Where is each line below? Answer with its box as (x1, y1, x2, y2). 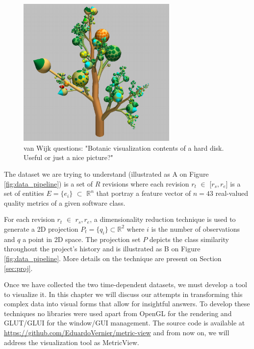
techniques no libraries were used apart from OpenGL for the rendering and (4, 308, 232, 318)
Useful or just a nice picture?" (24, 152, 113, 162)
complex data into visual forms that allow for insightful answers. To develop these (4, 298, 250, 309)
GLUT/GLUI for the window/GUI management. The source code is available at (4, 318, 245, 328)
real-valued (215, 188, 249, 198)
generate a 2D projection (4, 223, 78, 234)
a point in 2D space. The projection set (23, 234, 141, 244)
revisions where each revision (102, 178, 189, 188)
